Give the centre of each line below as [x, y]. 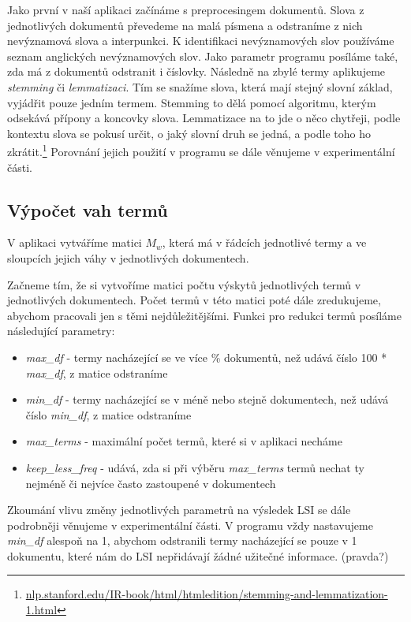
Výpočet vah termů [88, 209]
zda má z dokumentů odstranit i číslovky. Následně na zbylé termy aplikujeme [196, 71]
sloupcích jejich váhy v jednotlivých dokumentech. [128, 257]
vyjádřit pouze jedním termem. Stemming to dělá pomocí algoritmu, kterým [192, 102]
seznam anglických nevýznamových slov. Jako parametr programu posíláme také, [203, 56]
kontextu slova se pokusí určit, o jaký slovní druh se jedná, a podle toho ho [189, 133]
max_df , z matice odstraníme [97, 372]
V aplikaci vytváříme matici [75, 242]
